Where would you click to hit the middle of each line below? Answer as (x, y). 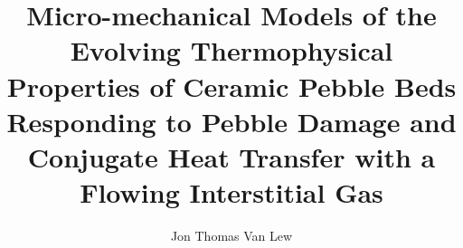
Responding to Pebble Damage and (231, 121)
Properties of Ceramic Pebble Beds (231, 86)
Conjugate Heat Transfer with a (231, 156)
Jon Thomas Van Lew (231, 236)
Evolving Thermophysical (231, 50)
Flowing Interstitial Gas (231, 192)
